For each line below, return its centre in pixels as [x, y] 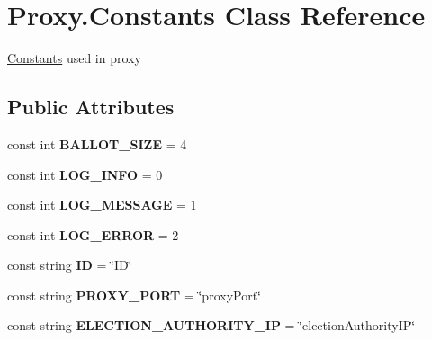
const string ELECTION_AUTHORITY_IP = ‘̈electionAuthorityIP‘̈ [211, 325]
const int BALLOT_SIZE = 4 [97, 143]
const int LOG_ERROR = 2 [93, 234]
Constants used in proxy [74, 58]
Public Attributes [91, 107]
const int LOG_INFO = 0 [85, 174]
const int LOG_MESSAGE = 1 [102, 205]
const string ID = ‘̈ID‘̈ [70, 265]
